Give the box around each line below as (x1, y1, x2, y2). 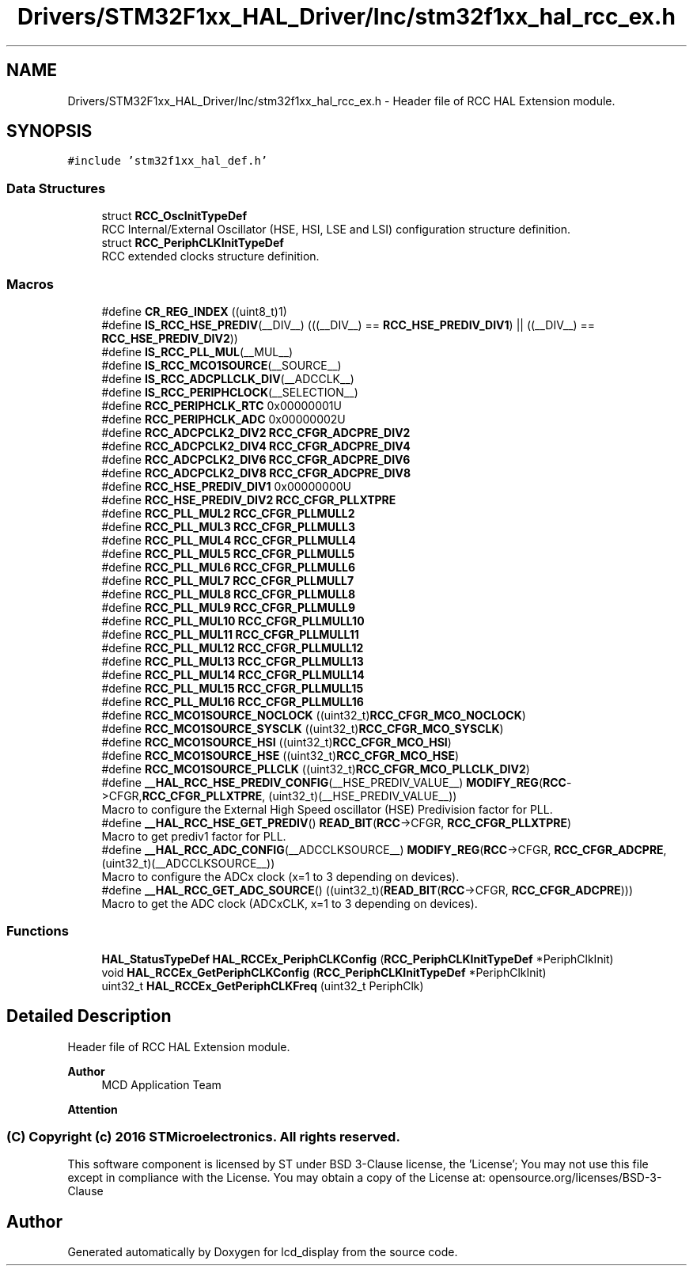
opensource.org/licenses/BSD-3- (488, 1171, 662, 1185)
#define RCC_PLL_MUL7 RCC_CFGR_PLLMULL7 (101, 573, 354, 587)
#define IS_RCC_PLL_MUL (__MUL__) (101, 344, 293, 359)
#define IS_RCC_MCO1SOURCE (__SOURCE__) (101, 358, 342, 372)
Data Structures (6, 180, 106, 196)
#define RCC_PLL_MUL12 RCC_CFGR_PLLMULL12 (101, 640, 364, 655)
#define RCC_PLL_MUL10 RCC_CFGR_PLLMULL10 (101, 613, 365, 628)
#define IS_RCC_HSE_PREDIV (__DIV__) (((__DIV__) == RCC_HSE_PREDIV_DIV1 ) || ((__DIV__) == (101, 317, 596, 332)
